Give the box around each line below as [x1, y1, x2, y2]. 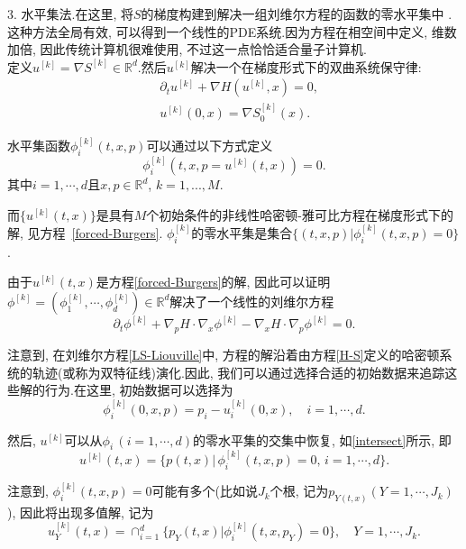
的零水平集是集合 [191, 223, 293, 242]
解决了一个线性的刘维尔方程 [169, 291, 334, 310]
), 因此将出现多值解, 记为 [7, 502, 154, 521]
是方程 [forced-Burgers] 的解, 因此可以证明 [96, 272, 331, 291]
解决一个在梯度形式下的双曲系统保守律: [190, 57, 422, 76]
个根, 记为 [270, 481, 329, 500]
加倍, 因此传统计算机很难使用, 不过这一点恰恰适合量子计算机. [7, 40, 367, 59]
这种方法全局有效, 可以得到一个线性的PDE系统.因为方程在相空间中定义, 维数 [7, 22, 457, 41]
